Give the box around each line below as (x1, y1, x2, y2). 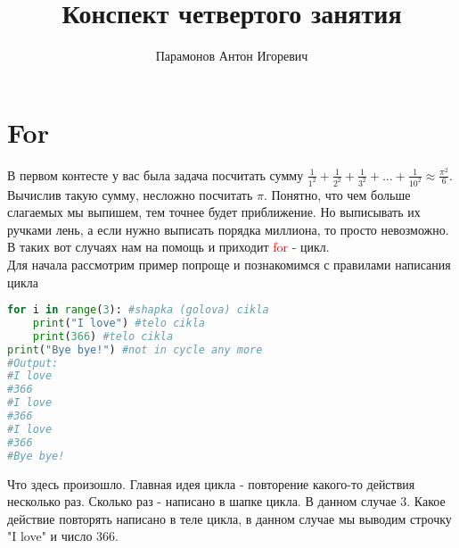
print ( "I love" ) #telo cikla (32, 316, 205, 329)
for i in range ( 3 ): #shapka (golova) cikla (7, 303, 269, 317)
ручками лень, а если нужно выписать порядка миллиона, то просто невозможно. (7, 220, 449, 238)
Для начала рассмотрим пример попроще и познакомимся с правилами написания (7, 254, 451, 273)
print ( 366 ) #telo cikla (32, 329, 174, 343)
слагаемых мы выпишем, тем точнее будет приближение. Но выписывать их (7, 203, 421, 221)
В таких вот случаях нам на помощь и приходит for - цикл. (7, 237, 330, 256)
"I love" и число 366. (7, 527, 119, 545)
